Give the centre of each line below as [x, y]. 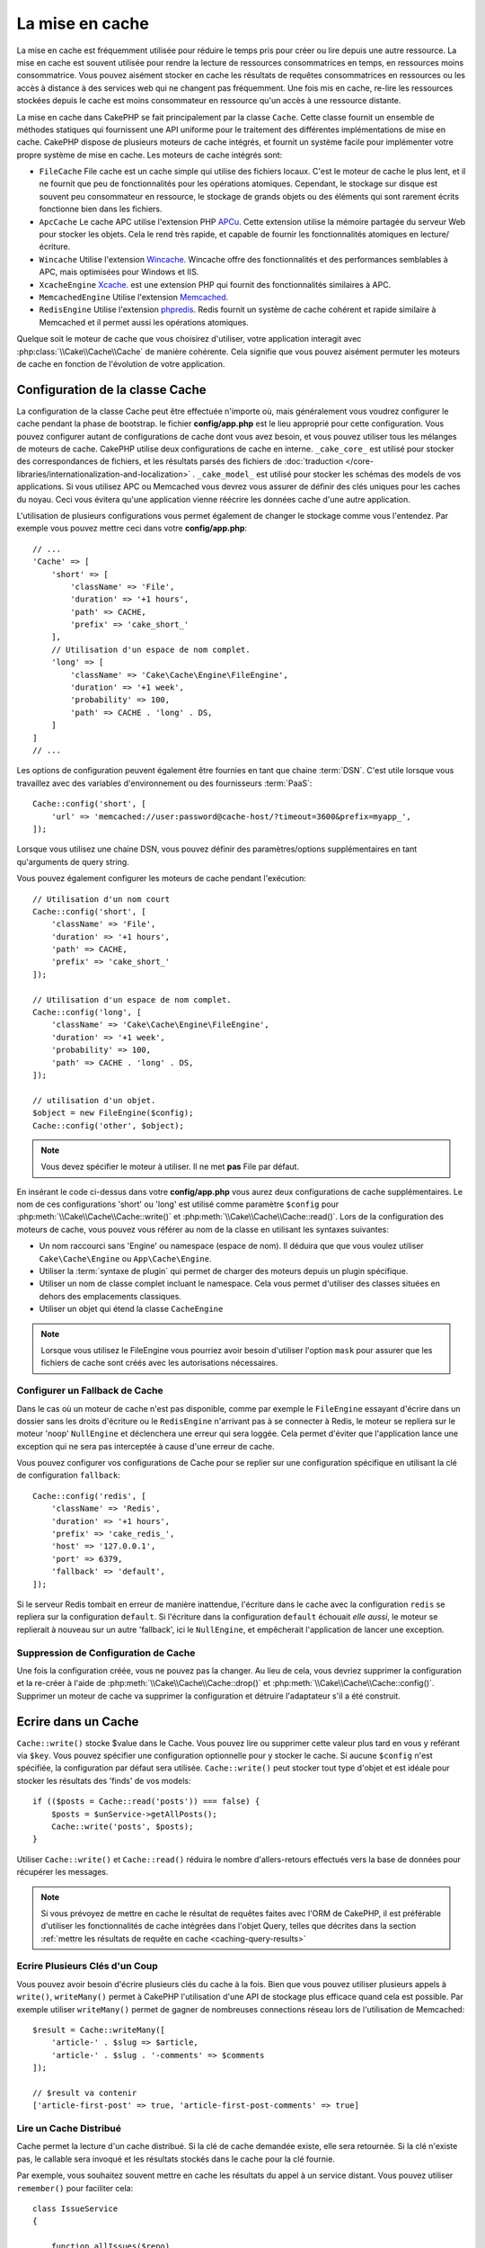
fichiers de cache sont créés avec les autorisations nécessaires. [159, 1363]
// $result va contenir [85, 2092]
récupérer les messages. [62, 1872]
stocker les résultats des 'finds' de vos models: [104, 1780]
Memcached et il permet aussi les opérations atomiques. [144, 322]
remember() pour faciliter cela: [75, 2188]
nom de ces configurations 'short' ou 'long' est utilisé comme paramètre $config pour [178, 1204]
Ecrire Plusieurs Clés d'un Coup [88, 1967]
